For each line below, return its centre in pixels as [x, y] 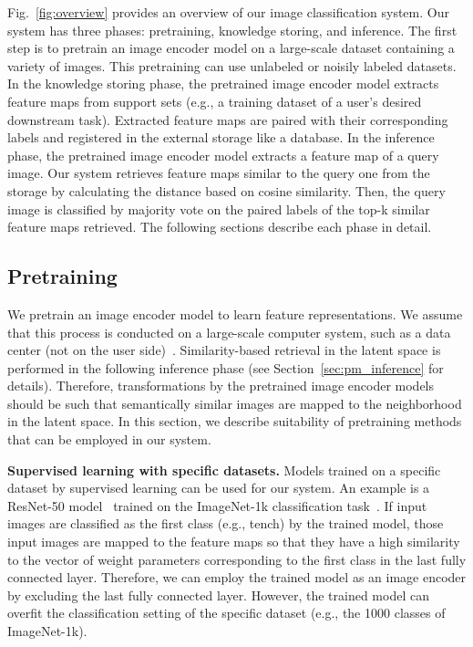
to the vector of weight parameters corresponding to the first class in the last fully [237, 559]
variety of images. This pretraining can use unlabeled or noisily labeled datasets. [232, 65]
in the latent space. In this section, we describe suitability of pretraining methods [235, 421]
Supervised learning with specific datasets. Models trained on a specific [224, 470]
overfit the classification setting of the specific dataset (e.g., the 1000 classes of [226, 613]
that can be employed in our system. [109, 439]
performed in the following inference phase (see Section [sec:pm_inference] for [226, 367]
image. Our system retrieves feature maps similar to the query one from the [219, 173]
